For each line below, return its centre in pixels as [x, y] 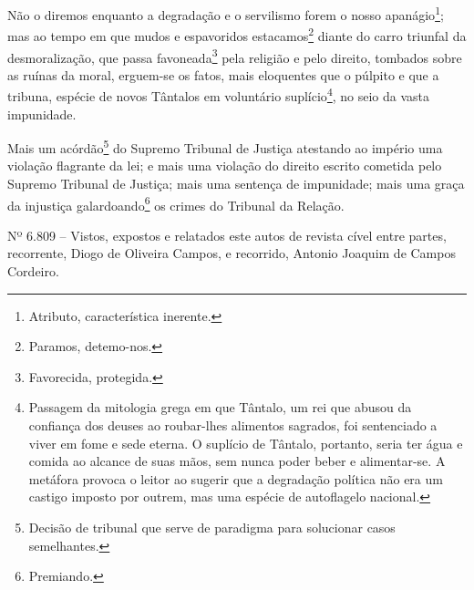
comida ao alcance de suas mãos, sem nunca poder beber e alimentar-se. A [237, 461]
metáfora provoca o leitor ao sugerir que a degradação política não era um [236, 478]
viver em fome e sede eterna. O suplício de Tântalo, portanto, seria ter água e [246, 443]
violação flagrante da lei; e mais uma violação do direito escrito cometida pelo [225, 166]
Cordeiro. [33, 271]
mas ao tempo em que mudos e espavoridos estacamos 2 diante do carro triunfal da [237, 34]
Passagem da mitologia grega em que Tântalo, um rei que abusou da [220, 407]
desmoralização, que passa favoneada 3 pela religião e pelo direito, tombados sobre [235, 56]
